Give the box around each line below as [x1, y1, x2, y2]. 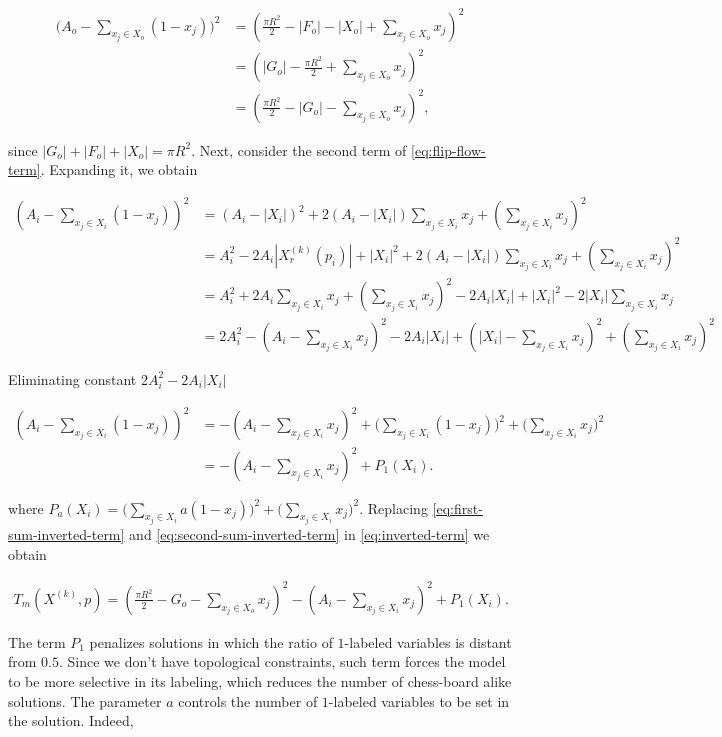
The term [8, 631, 66, 652]
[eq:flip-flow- [411, 139, 486, 160]
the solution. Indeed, [8, 710, 134, 731]
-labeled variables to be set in [328, 690, 510, 711]
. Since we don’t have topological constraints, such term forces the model [59, 651, 506, 672]
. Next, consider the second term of [191, 139, 407, 160]
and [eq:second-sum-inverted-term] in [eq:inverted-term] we [129, 524, 490, 544]
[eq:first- [432, 497, 483, 518]
